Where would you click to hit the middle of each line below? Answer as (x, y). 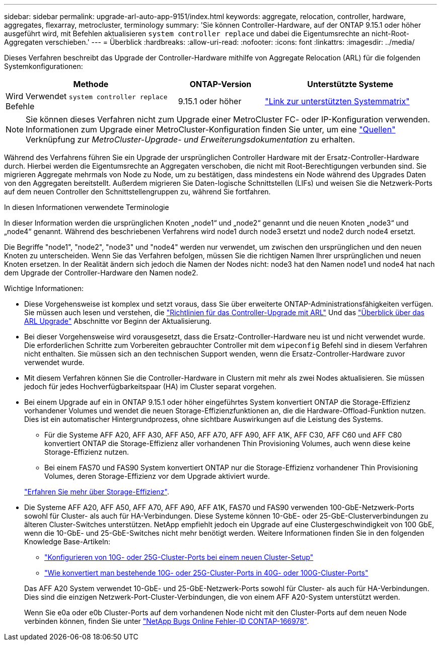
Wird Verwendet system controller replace (87, 96)
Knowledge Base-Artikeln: (67, 542)
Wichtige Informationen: (44, 288)
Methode (91, 84)
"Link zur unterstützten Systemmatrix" (337, 101)
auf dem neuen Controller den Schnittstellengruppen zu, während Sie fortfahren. (137, 192)
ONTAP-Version (220, 84)
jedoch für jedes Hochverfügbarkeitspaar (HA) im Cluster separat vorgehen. (150, 386)
